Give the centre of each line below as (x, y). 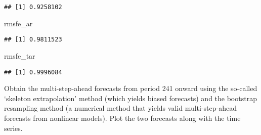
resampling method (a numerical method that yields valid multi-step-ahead (120, 108)
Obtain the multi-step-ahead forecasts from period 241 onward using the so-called (131, 88)
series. (13, 128)
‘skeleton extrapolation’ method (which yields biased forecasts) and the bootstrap (130, 98)
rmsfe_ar (18, 23)
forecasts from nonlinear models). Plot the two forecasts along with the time (122, 118)
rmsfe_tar (20, 55)
